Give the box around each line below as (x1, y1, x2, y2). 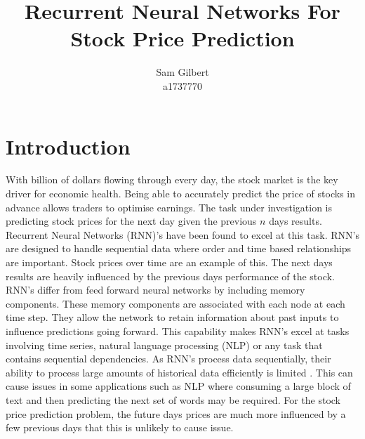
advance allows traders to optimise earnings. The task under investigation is (6, 199, 333, 214)
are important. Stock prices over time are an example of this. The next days (6, 255, 333, 269)
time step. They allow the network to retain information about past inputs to (6, 310, 339, 325)
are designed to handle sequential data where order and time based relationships (6, 241, 352, 256)
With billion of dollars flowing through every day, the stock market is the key (6, 172, 338, 187)
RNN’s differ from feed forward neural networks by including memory (6, 282, 305, 297)
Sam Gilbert (156, 65, 209, 79)
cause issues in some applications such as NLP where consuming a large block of (6, 379, 351, 393)
